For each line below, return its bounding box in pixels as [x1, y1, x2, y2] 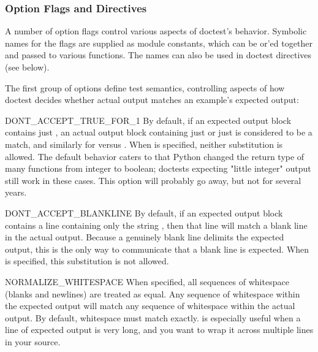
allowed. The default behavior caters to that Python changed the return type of [5, 150, 305, 163]
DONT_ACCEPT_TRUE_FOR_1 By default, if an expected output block [5, 113, 292, 126]
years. [5, 186, 27, 199]
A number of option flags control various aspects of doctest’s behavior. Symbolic [5, 25, 307, 37]
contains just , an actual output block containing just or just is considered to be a [5, 126, 312, 139]
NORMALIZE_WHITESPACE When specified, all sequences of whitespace [5, 275, 289, 288]
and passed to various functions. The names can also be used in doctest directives [5, 48, 312, 61]
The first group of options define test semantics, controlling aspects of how [5, 81, 285, 94]
